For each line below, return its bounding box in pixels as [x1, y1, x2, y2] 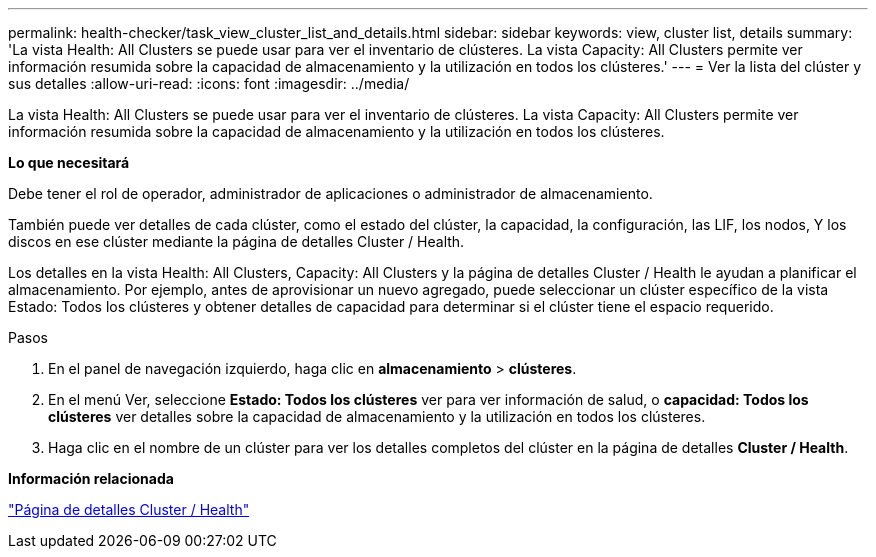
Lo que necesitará [8, 154, 130, 171]
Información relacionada [8, 470, 174, 487]
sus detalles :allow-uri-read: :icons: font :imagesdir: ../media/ [8, 75, 410, 92]
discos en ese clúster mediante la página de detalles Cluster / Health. [8, 233, 465, 250]
